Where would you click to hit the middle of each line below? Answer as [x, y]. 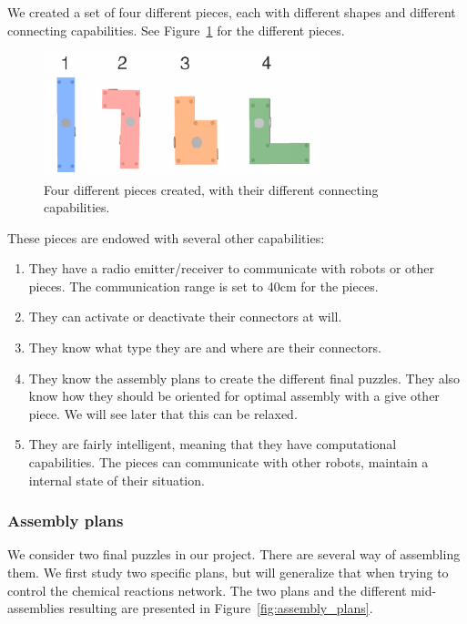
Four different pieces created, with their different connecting [211, 189]
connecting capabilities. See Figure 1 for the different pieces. [176, 30]
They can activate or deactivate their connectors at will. [185, 317]
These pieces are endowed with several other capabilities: [166, 237]
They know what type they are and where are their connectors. [205, 348]
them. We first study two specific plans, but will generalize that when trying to [228, 573]
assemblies [36, 608]
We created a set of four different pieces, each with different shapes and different [232, 12]
